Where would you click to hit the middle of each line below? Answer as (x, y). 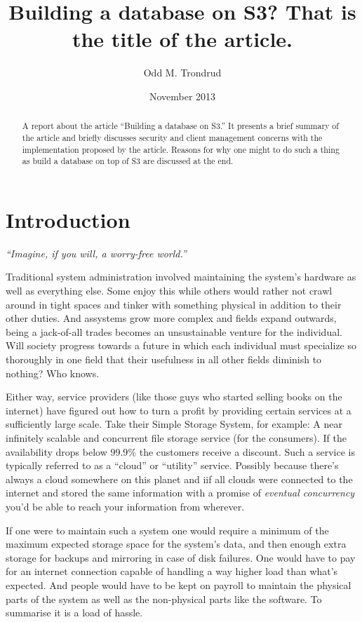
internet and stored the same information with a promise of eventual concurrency (180, 493)
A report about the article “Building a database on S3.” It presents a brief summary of (180, 126)
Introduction (68, 219)
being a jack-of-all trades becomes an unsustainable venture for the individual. (174, 331)
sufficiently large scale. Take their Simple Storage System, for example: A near (174, 424)
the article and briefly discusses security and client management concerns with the (172, 137)
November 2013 (182, 96)
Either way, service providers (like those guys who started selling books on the (174, 397)
